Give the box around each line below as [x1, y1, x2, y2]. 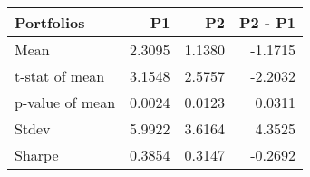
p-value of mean [15, 92, 116, 113]
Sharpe [15, 144, 59, 165]
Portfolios [15, 12, 85, 33]
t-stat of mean [15, 65, 105, 86]
